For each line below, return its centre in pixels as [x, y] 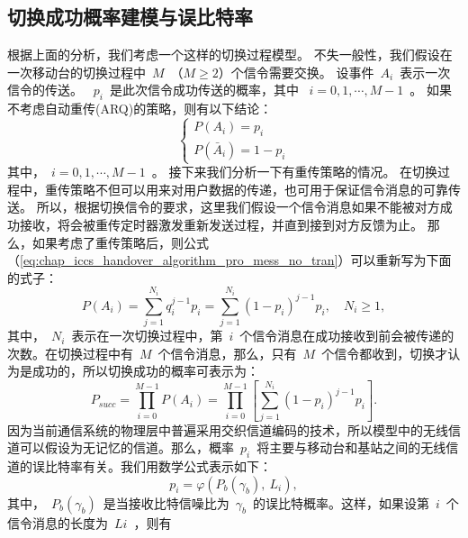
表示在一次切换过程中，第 [147, 336]
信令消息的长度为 [58, 522]
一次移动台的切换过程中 [76, 72]
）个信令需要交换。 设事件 [296, 72]
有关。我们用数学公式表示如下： [177, 465]
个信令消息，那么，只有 [227, 353]
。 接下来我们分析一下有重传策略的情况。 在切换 [295, 172]
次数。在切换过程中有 [70, 353]
